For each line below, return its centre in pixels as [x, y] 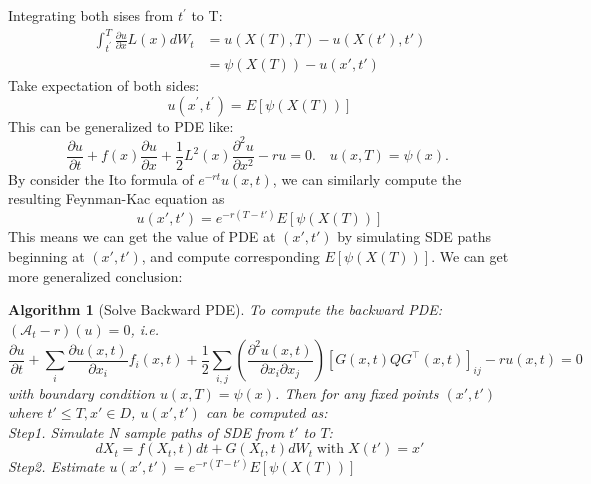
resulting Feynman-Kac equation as [116, 198]
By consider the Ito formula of [101, 178]
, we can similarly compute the [367, 178]
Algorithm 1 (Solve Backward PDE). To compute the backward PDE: [225, 309]
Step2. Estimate [56, 466]
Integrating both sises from [91, 15]
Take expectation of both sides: [104, 84]
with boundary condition [81, 392]
